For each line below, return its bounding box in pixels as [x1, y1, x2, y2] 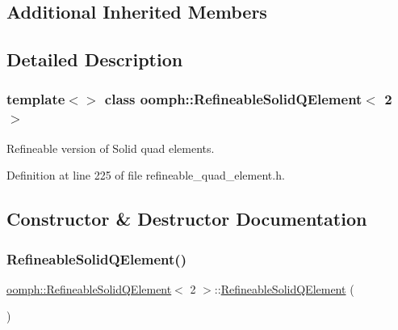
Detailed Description [6, 47, 183, 72]
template [6, 89, 65, 109]
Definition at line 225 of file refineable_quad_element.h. [6, 167, 285, 184]
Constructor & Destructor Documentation [6, 206, 367, 231]
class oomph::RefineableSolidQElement [104, 89, 362, 109]
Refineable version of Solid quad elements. [6, 139, 215, 156]
